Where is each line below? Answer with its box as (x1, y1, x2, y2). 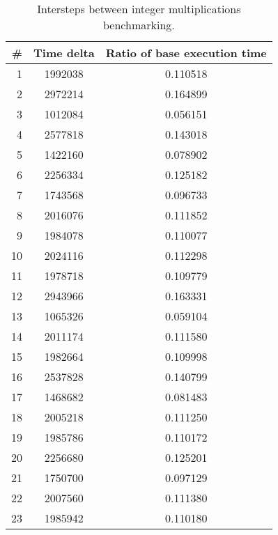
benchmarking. (103, 17, 175, 33)
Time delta (33, 45, 95, 61)
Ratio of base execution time (105, 45, 267, 61)
